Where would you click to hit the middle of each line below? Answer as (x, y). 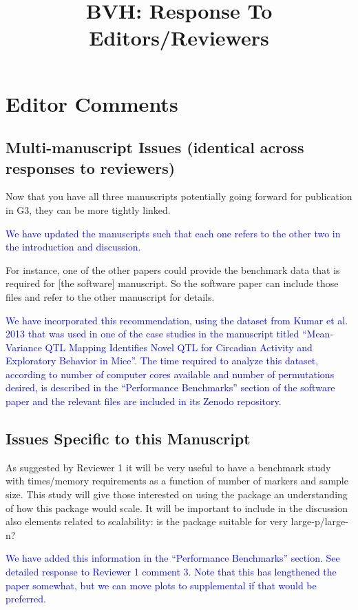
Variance (24, 347)
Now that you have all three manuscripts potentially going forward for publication (179, 196)
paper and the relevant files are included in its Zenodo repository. (144, 401)
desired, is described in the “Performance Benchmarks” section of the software (170, 387)
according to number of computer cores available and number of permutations (170, 374)
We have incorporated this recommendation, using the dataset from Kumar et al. (177, 320)
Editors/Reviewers (179, 38)
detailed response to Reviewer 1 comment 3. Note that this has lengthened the (171, 572)
